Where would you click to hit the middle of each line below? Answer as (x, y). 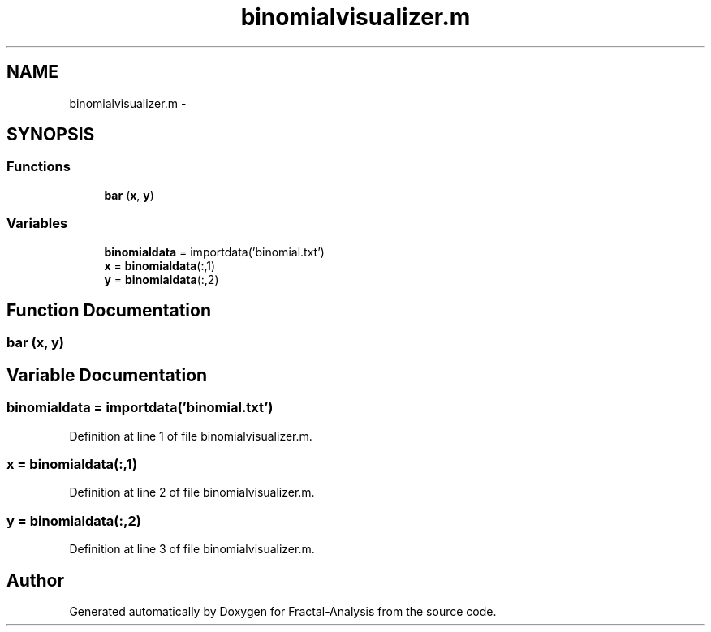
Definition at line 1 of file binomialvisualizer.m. (191, 436)
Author (35, 580)
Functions (39, 167)
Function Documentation (109, 310)
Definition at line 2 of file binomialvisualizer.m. (192, 492)
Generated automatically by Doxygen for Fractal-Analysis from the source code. (283, 611)
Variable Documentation (107, 375)
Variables (37, 224)
